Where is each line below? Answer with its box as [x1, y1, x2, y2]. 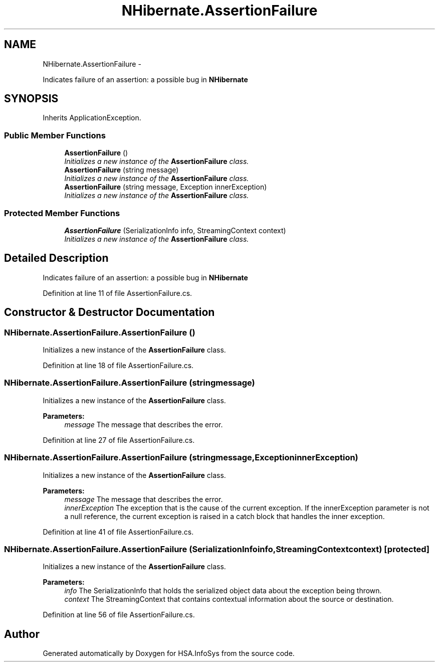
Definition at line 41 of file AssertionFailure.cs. [43, 527, 194, 536]
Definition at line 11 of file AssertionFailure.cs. [43, 288, 192, 297]
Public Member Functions [4, 130, 106, 140]
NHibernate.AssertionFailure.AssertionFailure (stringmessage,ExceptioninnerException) [4, 452, 358, 463]
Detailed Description [4, 252, 109, 265]
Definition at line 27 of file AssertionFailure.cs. [43, 435, 195, 444]
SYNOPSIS [4, 92, 59, 105]
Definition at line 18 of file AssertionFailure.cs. [43, 361, 194, 370]
